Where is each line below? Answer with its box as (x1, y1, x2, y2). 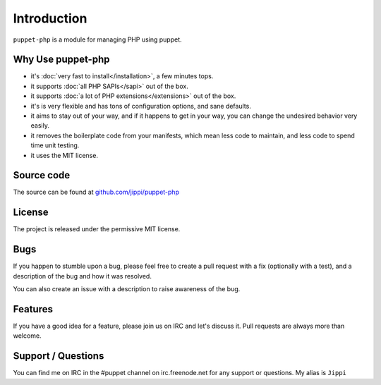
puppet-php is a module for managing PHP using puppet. (13, 35, 183, 44)
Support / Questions (13, 350, 104, 362)
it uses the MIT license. (30, 151, 99, 159)
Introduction (13, 11, 87, 26)
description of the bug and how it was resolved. (13, 271, 152, 280)
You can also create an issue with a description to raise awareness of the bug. (13, 285, 241, 293)
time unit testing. (30, 141, 80, 149)
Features (13, 303, 53, 315)
